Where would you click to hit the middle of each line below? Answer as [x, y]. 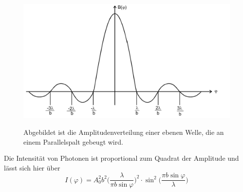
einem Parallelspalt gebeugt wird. [73, 141]
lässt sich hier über [32, 167]
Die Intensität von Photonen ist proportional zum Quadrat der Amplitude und [121, 158]
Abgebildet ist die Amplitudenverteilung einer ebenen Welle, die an [124, 132]
